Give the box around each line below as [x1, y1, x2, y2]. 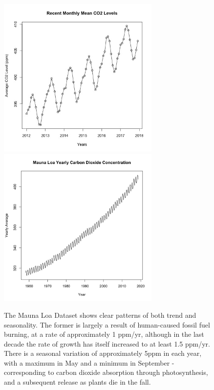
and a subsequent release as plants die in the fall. [4, 377, 151, 387]
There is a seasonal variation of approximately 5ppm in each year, [4, 348, 202, 358]
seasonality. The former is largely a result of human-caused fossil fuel [4, 319, 210, 329]
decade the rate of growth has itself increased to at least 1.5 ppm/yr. [4, 338, 210, 349]
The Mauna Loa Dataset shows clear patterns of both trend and [4, 309, 196, 320]
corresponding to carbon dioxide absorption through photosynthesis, [4, 367, 208, 377]
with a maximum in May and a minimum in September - [4, 357, 174, 368]
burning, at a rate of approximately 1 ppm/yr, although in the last [4, 329, 204, 339]
